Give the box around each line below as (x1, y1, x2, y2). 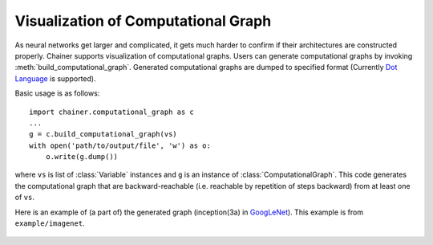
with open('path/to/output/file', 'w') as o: (29, 141, 212, 150)
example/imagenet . (14, 218, 85, 228)
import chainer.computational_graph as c (29, 107, 194, 116)
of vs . (14, 193, 35, 202)
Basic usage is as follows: (14, 88, 100, 98)
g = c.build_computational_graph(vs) (29, 129, 178, 139)
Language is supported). (14, 73, 96, 84)
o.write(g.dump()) (45, 153, 119, 161)
